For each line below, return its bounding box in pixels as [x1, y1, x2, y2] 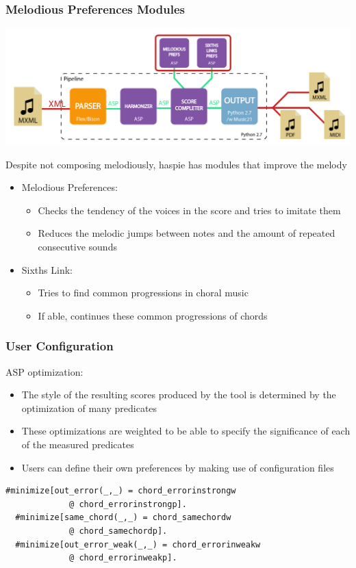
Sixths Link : [21, 262, 73, 276]
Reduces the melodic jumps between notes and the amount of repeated [38, 226, 335, 240]
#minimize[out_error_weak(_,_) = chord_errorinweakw [15, 539, 261, 550]
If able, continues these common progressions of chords [38, 308, 268, 322]
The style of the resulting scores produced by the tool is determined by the [21, 387, 336, 402]
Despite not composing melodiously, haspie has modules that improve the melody [5, 157, 347, 171]
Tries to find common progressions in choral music [38, 285, 249, 300]
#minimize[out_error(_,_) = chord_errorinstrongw [5, 486, 236, 496]
